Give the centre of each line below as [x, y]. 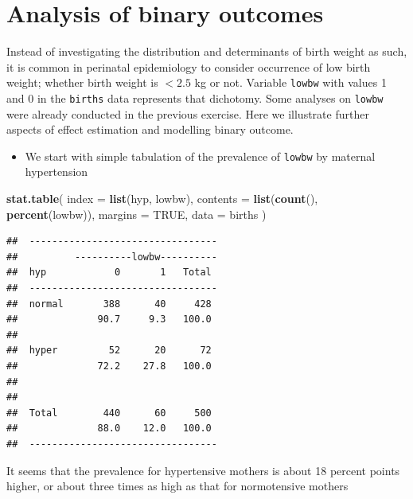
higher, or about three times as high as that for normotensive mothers [177, 486]
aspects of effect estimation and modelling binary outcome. [150, 129]
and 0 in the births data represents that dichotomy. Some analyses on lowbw [195, 97]
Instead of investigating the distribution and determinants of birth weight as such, [207, 51]
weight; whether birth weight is [82, 82]
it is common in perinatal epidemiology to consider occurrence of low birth [189, 66]
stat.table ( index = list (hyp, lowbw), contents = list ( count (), [162, 199]
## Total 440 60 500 [109, 413]
